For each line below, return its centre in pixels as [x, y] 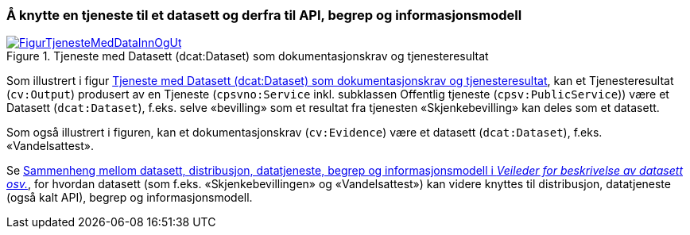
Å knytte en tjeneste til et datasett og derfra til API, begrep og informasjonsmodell [264, 15]
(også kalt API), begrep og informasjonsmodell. [130, 198]
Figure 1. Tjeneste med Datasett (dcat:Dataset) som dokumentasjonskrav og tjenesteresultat [248, 56]
